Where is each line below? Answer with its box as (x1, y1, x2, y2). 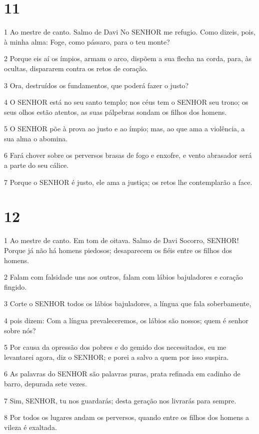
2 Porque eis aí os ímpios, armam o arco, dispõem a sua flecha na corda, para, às (4, 53, 252, 64)
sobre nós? (4, 325, 36, 335)
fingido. (4, 281, 27, 292)
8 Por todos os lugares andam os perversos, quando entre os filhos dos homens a (4, 412, 249, 422)
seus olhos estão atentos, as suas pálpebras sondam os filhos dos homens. (4, 106, 227, 117)
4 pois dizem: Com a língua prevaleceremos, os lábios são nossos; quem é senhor (4, 315, 248, 325)
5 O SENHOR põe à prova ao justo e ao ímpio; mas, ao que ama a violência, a (4, 123, 245, 134)
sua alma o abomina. (4, 133, 68, 143)
